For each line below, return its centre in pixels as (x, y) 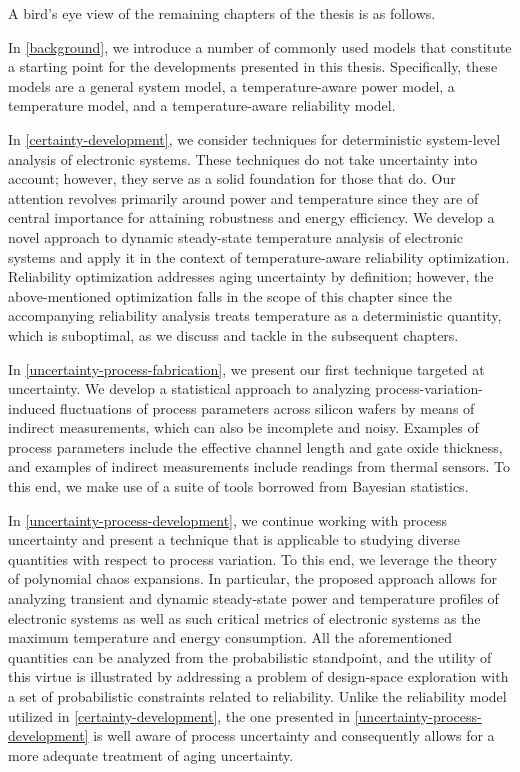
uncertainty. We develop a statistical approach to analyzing (189, 388)
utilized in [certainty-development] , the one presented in (179, 715)
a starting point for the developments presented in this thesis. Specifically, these (253, 66)
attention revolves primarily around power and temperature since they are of (243, 197)
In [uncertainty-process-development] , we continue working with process (228, 519)
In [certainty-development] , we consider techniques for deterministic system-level (254, 138)
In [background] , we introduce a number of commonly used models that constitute (260, 46)
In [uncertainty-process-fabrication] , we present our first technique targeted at (246, 368)
